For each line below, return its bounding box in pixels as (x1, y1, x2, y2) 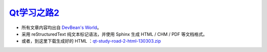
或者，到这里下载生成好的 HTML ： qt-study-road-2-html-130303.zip (21, 38, 161, 44)
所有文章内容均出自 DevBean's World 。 (21, 25, 101, 30)
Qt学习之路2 (9, 7, 59, 18)
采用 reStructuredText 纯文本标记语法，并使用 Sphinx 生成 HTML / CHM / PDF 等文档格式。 (21, 31, 208, 37)
